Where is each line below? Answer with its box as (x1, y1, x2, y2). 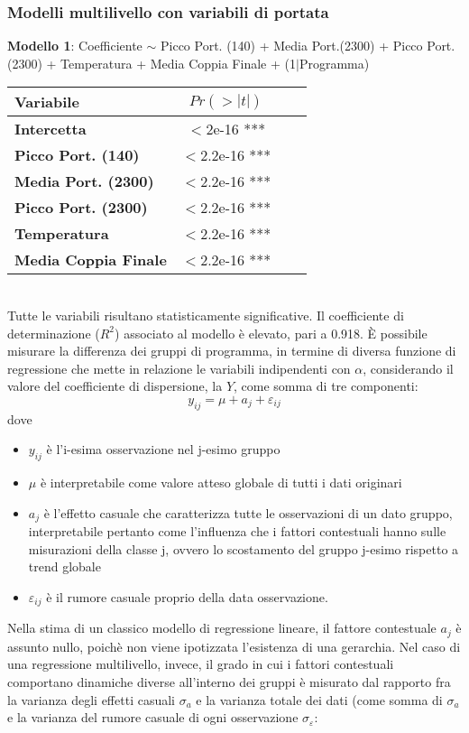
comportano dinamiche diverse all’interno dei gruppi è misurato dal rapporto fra (7, 673, 451, 691)
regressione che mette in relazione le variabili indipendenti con (7, 358, 351, 377)
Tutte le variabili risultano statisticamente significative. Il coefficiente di (7, 306, 404, 324)
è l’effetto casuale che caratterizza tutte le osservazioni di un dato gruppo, (43, 503, 453, 522)
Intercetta (14, 118, 87, 140)
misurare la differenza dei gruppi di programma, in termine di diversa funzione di (7, 341, 456, 360)
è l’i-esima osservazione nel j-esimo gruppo (46, 440, 280, 459)
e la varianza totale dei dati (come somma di (196, 690, 443, 709)
